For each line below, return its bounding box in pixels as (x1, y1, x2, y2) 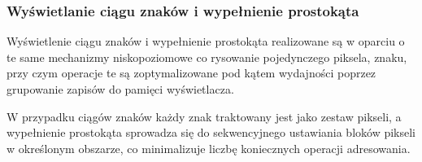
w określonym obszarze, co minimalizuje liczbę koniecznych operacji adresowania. (7, 139, 411, 156)
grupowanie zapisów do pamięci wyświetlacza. (7, 81, 234, 97)
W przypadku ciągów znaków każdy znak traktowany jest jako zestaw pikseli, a (7, 107, 402, 125)
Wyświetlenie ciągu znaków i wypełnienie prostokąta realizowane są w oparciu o (7, 33, 405, 50)
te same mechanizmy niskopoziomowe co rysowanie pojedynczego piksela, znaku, (7, 48, 407, 65)
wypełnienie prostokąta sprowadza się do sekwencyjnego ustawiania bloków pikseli (7, 124, 416, 141)
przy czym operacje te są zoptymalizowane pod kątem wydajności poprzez (7, 64, 376, 81)
